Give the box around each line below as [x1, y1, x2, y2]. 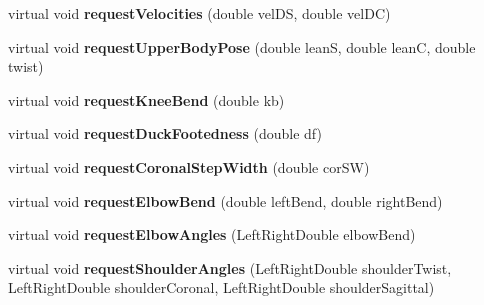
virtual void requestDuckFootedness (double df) [8, 123, 322, 144]
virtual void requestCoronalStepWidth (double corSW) [8, 156, 370, 177]
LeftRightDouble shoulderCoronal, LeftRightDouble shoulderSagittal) [8, 277, 435, 298]
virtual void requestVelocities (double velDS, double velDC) [8, 3, 391, 23]
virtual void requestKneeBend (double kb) [8, 89, 285, 110]
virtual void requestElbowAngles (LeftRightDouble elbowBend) [8, 224, 416, 245]
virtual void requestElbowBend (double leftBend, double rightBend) [8, 190, 443, 211]
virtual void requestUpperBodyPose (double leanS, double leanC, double [8, 36, 476, 57]
